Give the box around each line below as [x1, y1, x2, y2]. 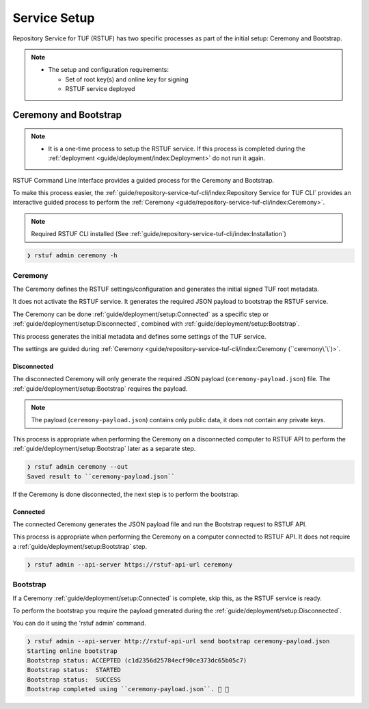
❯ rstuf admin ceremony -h [27, 252, 118, 259]
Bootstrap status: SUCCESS [27, 675, 121, 684]
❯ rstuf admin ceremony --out [27, 463, 128, 471]
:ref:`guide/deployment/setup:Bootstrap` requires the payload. [12, 384, 188, 393]
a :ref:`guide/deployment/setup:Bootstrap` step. [12, 542, 147, 550]
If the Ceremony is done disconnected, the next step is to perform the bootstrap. [12, 490, 240, 498]
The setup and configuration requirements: [48, 66, 169, 74]
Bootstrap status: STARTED [27, 666, 121, 674]
